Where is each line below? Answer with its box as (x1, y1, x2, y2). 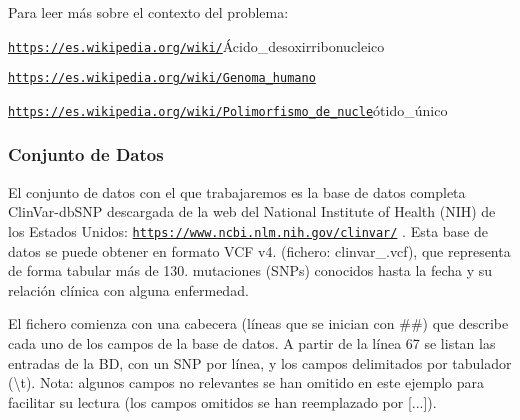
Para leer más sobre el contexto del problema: (8, 2, 289, 22)
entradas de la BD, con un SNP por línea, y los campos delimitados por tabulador (8, 352, 512, 373)
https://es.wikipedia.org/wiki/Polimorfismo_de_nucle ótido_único (8, 99, 448, 120)
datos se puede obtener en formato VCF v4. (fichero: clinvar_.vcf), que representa (8, 240, 511, 261)
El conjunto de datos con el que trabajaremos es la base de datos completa (8, 181, 466, 202)
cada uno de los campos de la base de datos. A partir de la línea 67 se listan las (8, 333, 496, 353)
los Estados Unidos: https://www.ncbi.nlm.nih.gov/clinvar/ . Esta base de (8, 220, 488, 241)
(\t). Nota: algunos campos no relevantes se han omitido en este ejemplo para (8, 372, 485, 393)
